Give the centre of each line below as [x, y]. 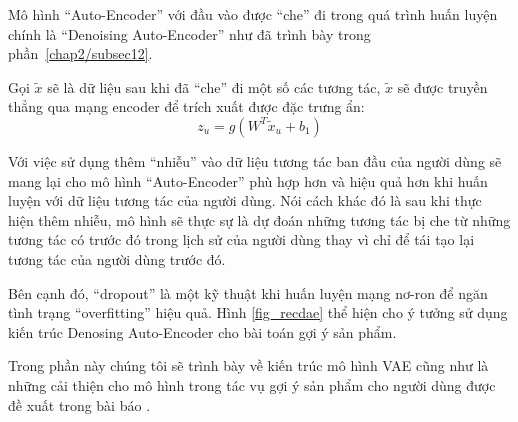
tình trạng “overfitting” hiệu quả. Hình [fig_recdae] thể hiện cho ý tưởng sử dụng [258, 312]
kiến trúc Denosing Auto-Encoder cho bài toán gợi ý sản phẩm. [202, 331]
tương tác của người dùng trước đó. [117, 258]
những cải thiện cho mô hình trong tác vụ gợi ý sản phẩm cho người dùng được [252, 384]
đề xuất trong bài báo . [79, 404]
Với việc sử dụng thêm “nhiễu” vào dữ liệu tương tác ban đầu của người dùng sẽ [255, 160]
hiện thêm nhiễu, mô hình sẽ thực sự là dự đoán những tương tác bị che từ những [259, 219]
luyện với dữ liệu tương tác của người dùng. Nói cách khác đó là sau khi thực [245, 200]
